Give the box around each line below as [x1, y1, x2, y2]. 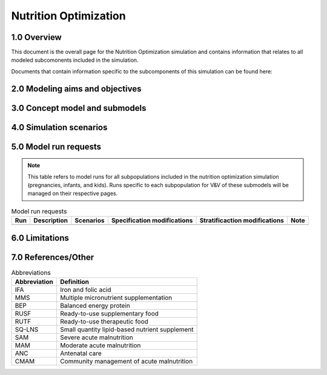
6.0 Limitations [11, 233, 70, 243]
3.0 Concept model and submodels [11, 103, 147, 113]
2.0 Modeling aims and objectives [11, 84, 142, 94]
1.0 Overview [11, 32, 62, 42]
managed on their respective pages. [27, 190, 118, 197]
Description [33, 216, 68, 225]
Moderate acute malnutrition [59, 341, 141, 350]
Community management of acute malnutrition [59, 357, 193, 366]
